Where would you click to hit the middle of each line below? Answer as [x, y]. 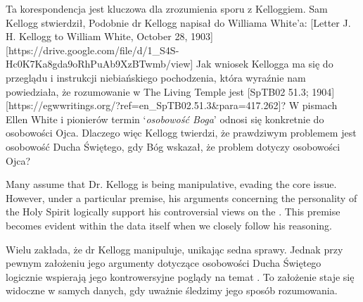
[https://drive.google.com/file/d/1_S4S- [93, 50]
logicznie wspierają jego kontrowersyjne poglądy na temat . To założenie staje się [180, 276]
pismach [320, 105]
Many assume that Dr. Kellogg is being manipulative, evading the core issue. [171, 184]
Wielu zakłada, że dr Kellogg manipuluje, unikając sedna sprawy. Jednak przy [174, 249]
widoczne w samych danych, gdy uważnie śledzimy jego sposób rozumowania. [172, 290]
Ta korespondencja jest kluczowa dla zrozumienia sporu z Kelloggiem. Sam [167, 8]
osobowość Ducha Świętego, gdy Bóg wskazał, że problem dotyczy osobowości [173, 146]
